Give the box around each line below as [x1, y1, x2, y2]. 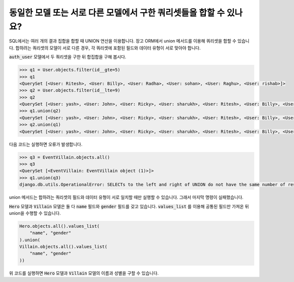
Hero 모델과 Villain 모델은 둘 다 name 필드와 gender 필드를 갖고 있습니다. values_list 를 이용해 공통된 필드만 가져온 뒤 [9, 203, 249, 209]
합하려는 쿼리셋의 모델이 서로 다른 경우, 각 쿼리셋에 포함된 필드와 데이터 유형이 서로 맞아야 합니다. [15, 45, 201, 51]
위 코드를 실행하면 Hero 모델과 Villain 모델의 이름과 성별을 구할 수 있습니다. [9, 270, 159, 276]
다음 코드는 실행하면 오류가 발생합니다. [9, 141, 83, 147]
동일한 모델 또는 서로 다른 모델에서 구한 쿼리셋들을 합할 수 [9, 7, 225, 18]
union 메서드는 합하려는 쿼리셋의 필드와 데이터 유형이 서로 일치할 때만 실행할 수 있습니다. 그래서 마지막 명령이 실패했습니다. [9, 194, 244, 200]
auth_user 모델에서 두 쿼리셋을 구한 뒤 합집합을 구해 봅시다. [9, 54, 126, 60]
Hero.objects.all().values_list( [19, 223, 100, 229]
